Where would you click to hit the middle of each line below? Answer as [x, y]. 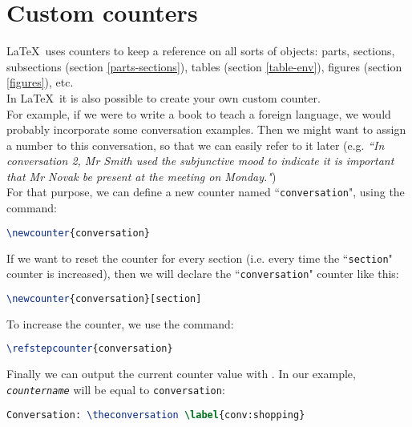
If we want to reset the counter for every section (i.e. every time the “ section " [200, 258]
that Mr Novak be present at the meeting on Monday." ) [141, 176]
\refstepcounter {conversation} [90, 349]
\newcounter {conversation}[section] [104, 298]
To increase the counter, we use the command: [120, 323]
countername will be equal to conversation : [116, 389]
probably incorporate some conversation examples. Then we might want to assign [206, 129]
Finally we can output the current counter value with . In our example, [181, 374]
